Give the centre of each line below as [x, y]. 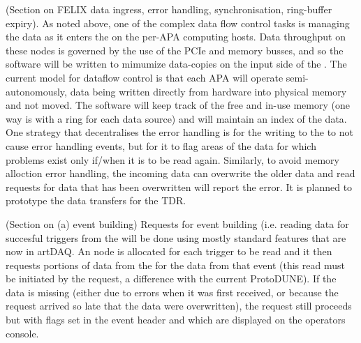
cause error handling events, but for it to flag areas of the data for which [161, 145]
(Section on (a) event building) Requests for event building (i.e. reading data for [177, 223]
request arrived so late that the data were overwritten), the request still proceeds [179, 306]
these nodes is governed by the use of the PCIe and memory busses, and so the [175, 50]
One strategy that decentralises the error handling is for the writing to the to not [179, 132]
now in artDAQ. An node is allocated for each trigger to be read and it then [169, 251]
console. [22, 333]
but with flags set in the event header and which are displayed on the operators [176, 320]
